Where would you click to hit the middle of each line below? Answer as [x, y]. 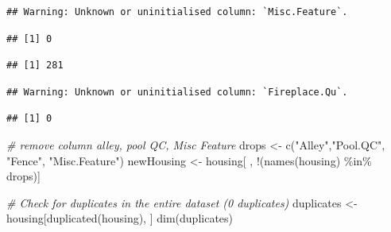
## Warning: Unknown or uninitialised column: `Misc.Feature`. [177, 12]
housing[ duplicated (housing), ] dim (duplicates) [120, 218]
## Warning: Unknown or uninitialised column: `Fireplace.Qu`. [177, 92]
